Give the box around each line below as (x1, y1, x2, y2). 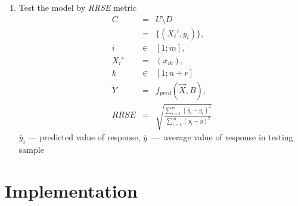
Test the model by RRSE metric (18, 1, 137, 13)
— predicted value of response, (28, 131, 141, 143)
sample (18, 143, 44, 156)
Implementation (5, 178, 138, 202)
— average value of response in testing (151, 131, 293, 143)
